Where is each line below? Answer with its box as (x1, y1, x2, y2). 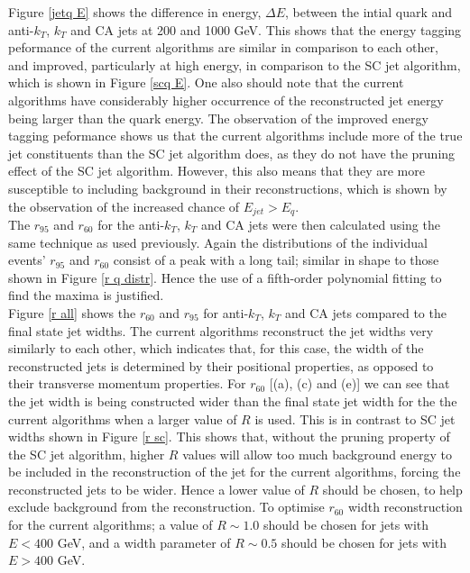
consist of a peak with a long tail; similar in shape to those (113, 250, 439, 269)
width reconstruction (347, 497, 463, 516)
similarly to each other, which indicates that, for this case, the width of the (8, 339, 424, 358)
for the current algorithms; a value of (8, 515, 213, 534)
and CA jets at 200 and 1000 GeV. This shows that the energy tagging (70, 20, 462, 39)
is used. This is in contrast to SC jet (254, 409, 456, 428)
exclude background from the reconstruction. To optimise (8, 497, 325, 516)
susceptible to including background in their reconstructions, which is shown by (8, 178, 447, 197)
